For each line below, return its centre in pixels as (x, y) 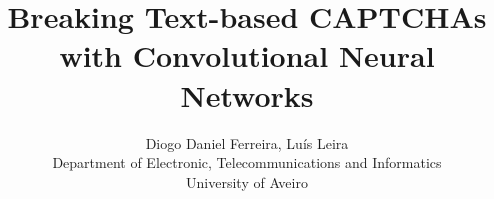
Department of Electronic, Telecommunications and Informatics (247, 162)
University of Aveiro (247, 181)
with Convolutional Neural (247, 55)
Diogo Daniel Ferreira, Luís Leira (247, 142)
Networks (247, 94)
